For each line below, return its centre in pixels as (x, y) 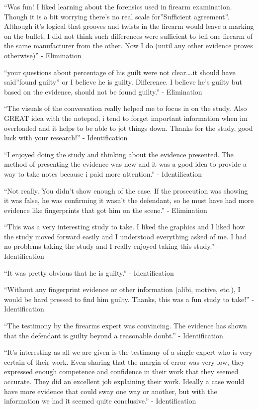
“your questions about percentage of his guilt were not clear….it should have (120, 72)
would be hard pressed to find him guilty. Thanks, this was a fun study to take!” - (129, 299)
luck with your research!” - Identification (66, 138)
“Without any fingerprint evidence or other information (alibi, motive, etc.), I (122, 289)
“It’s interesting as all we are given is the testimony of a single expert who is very (128, 352)
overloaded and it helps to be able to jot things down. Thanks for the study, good (129, 128)
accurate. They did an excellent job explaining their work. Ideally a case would (124, 381)
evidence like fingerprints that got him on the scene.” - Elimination (106, 210)
